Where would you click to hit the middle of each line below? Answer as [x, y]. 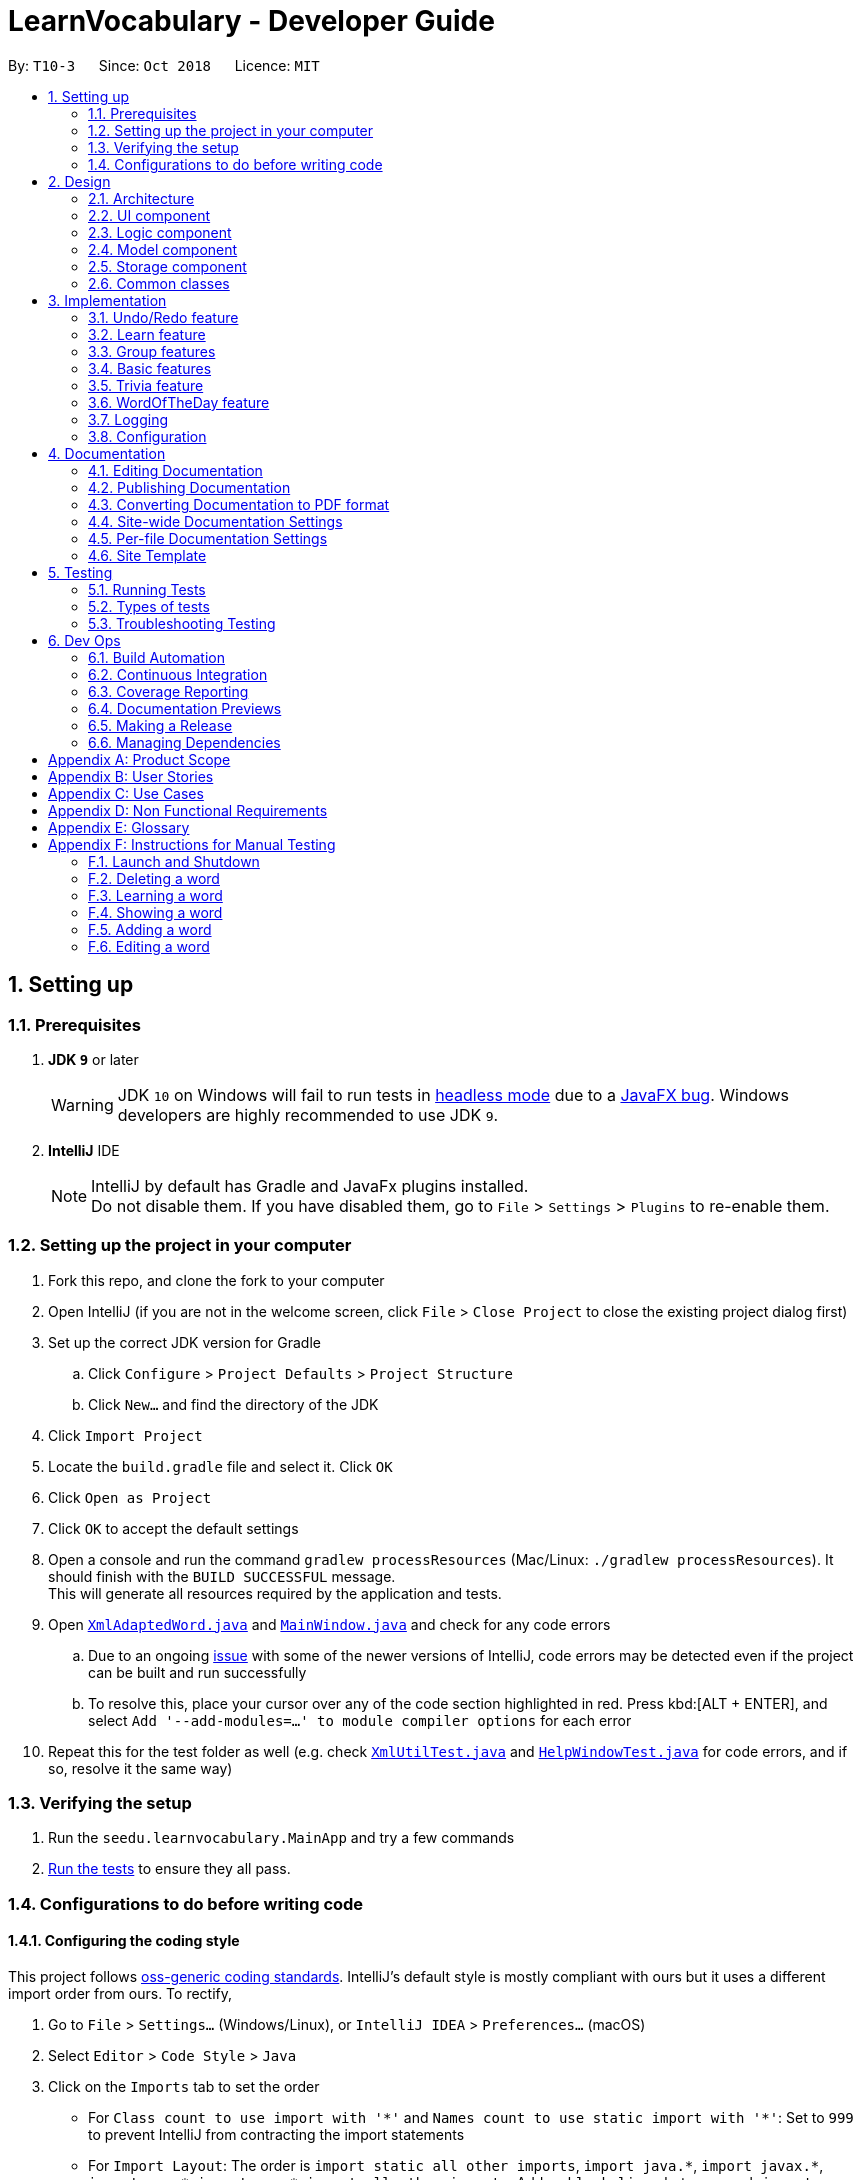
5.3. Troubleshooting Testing [182, 623]
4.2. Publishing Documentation [189, 487]
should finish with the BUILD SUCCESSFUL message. [222, 1576]
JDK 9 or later [93, 1059]
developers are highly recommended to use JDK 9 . [308, 1114]
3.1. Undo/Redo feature [163, 317]
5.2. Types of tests [149, 606]
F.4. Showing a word [155, 912]
